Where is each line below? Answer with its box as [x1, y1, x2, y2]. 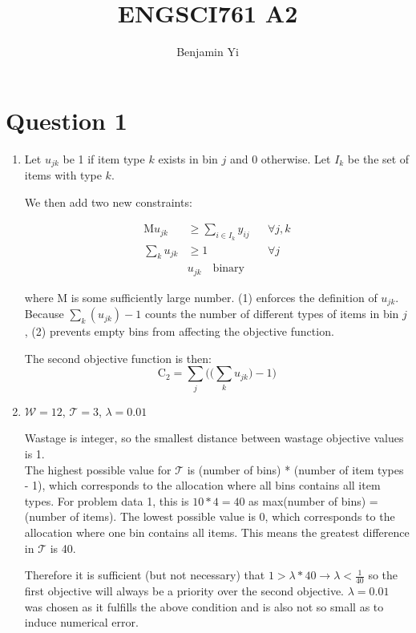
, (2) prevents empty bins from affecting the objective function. [24, 323, 334, 340]
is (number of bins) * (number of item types [187, 461, 404, 478]
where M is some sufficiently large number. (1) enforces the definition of [24, 288, 378, 305]
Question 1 [6, 103, 127, 136]
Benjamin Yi [176, 43, 239, 60]
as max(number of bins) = [248, 492, 378, 509]
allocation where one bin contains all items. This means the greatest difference [24, 523, 410, 540]
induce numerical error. [24, 614, 139, 631]
